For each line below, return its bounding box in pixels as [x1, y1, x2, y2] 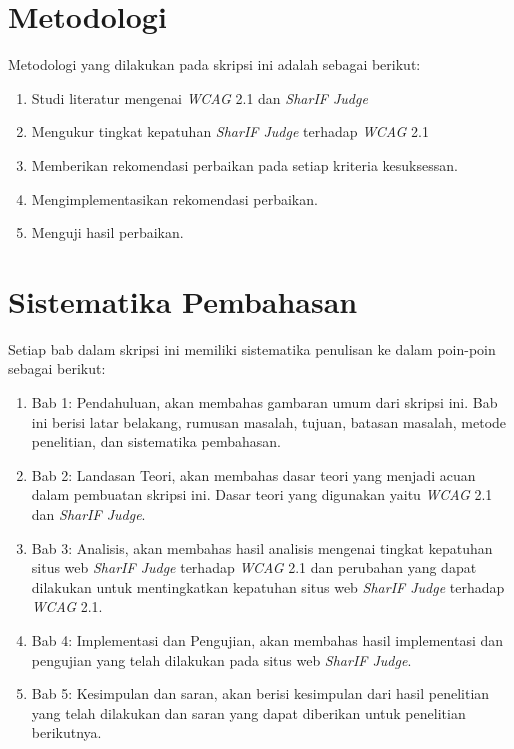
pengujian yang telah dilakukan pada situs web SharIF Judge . [31, 649, 412, 670]
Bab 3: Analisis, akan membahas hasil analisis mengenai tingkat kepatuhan [31, 537, 493, 558]
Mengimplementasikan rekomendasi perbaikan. [31, 188, 318, 209]
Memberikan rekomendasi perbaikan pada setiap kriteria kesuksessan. [31, 154, 458, 175]
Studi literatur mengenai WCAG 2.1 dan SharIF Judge [31, 87, 368, 108]
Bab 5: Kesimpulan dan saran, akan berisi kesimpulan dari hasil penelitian [31, 683, 490, 704]
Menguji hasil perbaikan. [31, 222, 184, 243]
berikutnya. [31, 722, 102, 743]
